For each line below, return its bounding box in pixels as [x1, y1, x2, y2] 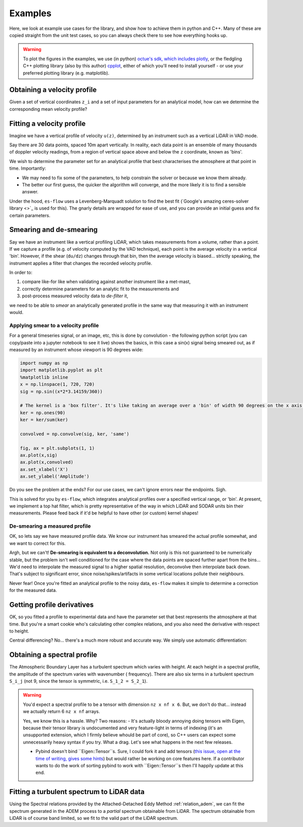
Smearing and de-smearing [9, 225, 98, 234]
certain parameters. [9, 212, 50, 218]
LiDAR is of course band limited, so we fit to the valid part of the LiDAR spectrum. [9, 815, 179, 821]
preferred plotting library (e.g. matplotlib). [23, 70, 110, 76]
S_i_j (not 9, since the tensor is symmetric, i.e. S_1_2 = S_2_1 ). [9, 678, 147, 684]
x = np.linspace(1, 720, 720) [20, 381, 95, 387]
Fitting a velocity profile [9, 119, 86, 128]
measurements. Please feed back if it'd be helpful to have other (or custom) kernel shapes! [9, 510, 199, 516]
